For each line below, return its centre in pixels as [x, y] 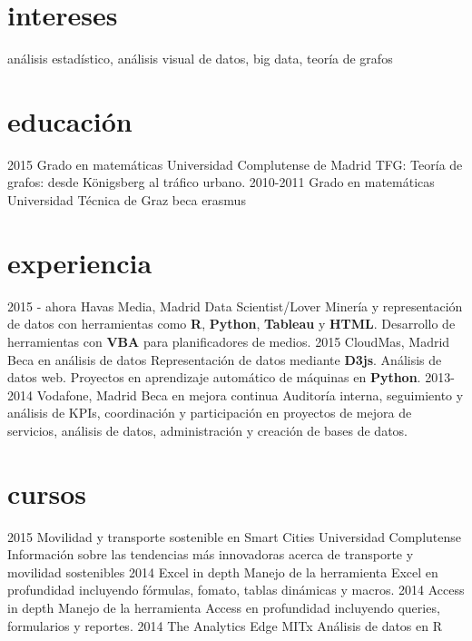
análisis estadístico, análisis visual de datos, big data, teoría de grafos [200, 59]
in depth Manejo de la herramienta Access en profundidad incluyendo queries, [224, 607]
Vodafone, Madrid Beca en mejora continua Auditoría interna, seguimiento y [250, 394]
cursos [47, 493]
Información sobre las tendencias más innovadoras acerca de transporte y [211, 554]
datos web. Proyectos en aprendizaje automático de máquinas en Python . [214, 377]
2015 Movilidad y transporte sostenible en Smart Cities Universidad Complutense [234, 536]
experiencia [80, 262]
